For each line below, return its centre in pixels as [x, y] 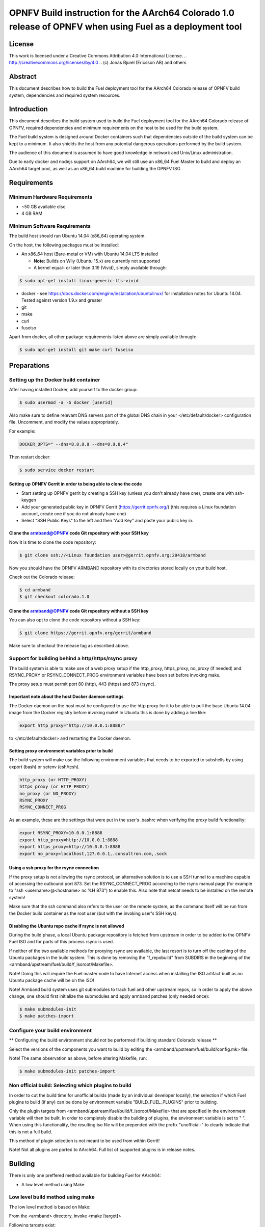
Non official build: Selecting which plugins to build [70, 1086]
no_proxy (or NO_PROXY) [48, 793]
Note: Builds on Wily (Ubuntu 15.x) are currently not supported [97, 261]
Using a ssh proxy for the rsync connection [54, 868]
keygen [29, 500]
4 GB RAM [32, 213]
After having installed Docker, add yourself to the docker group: [73, 390]
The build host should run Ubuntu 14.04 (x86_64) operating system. [77, 236]
